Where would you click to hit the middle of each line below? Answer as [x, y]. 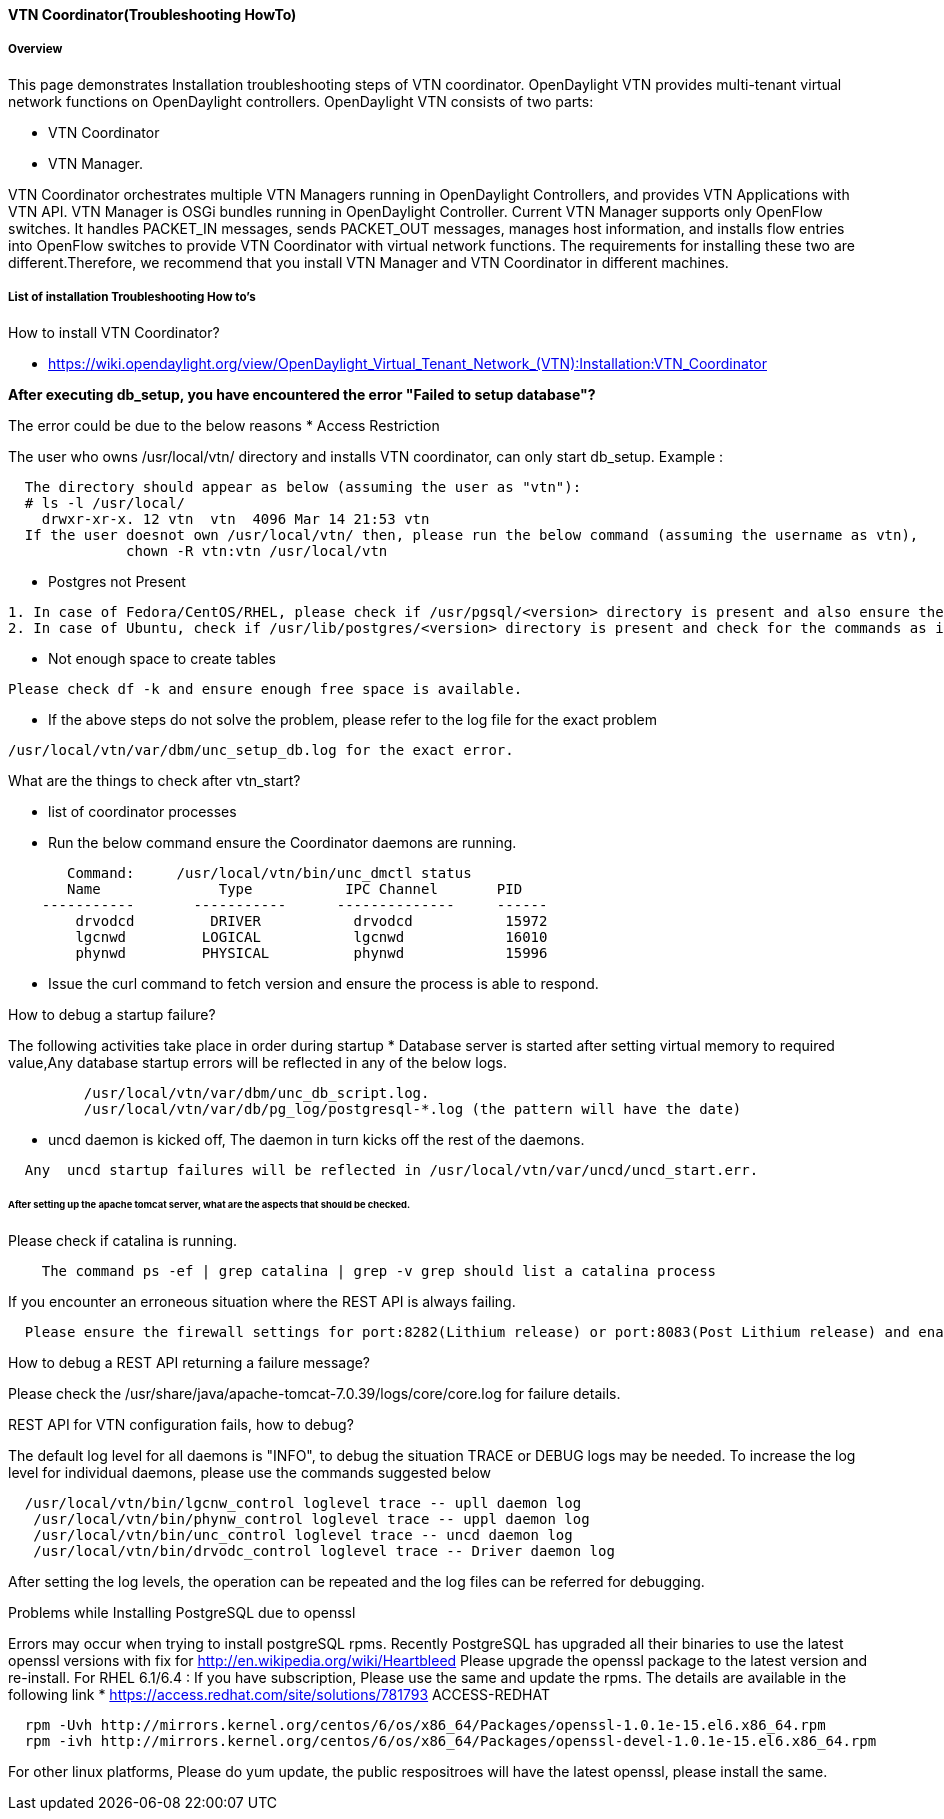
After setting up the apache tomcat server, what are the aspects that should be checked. [209, 1205]
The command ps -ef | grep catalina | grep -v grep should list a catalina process [379, 1271]
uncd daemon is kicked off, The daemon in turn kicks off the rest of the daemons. [316, 1139]
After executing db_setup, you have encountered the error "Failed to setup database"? [302, 394]
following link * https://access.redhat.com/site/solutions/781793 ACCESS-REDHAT [279, 1695]
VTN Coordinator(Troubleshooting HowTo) [152, 14]
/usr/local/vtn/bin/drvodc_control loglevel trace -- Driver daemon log [324, 1551]
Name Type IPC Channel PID [295, 888]
